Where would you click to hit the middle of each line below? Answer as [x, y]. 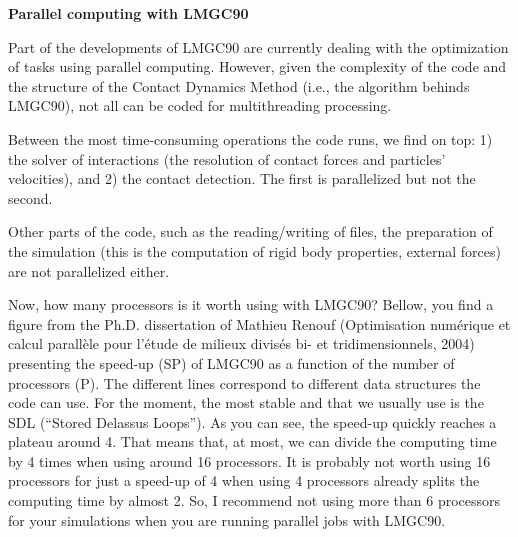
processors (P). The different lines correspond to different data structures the [244, 382]
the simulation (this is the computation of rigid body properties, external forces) [254, 250]
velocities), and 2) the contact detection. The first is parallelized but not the [242, 178]
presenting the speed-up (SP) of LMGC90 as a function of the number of [231, 362]
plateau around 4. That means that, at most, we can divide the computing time [252, 441]
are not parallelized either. [89, 270]
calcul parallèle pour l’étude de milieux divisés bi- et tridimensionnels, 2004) [241, 343]
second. [30, 197]
